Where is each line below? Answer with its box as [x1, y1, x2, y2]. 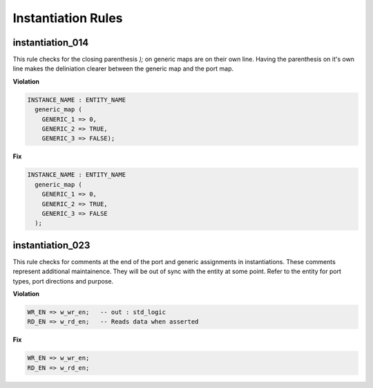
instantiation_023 [12, 239, 90, 251]
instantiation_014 [12, 37, 89, 48]
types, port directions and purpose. [12, 277, 114, 285]
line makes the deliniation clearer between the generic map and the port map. [12, 64, 234, 73]
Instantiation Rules [12, 10, 123, 26]
